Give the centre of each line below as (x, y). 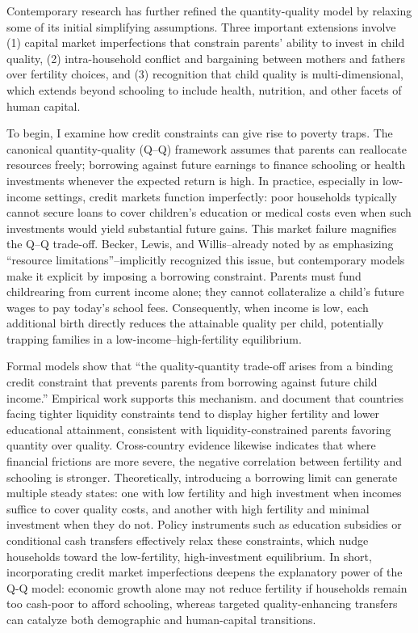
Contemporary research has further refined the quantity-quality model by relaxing (209, 11)
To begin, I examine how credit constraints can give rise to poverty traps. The (200, 133)
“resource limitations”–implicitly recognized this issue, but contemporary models (206, 259)
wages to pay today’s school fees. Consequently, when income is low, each (188, 307)
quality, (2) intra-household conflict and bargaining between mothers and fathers (206, 58)
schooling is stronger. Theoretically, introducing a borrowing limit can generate (202, 477)
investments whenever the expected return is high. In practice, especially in (193, 180)
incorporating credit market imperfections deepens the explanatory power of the (205, 572)
